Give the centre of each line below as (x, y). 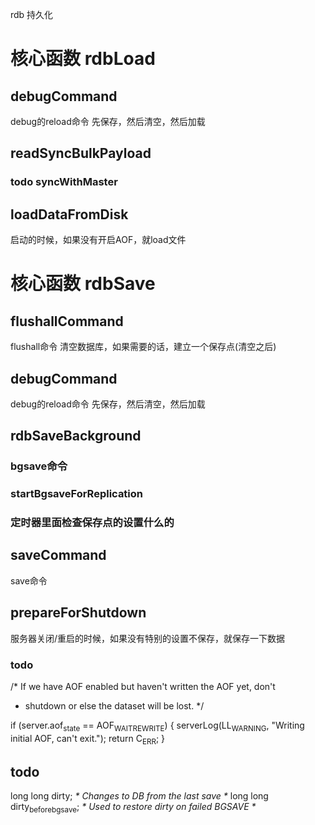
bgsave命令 (39, 466)
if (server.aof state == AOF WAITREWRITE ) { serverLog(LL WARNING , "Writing (157, 726)
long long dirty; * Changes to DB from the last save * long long (139, 796)
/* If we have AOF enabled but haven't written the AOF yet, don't (143, 687)
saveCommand (58, 555)
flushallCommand (67, 321)
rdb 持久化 (32, 14)
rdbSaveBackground (76, 436)
